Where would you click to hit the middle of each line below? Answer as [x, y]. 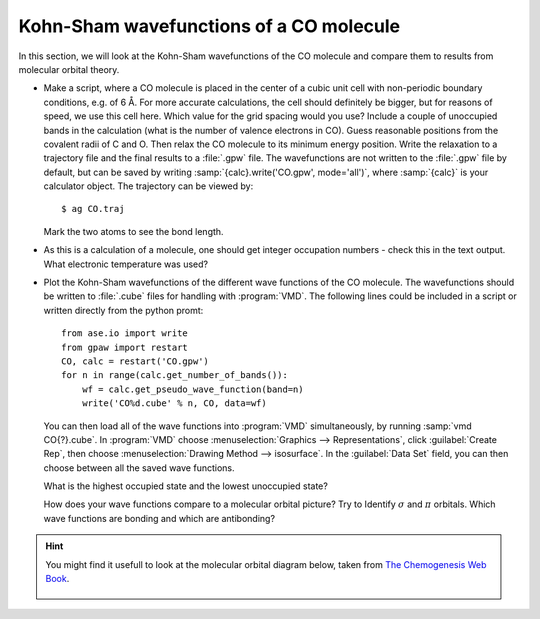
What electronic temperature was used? [126, 264]
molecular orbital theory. [69, 69]
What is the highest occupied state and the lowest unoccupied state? [186, 486]
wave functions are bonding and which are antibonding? [159, 518]
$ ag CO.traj [93, 209]
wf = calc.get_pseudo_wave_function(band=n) [192, 389]
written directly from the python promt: [123, 310]
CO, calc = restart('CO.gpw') [135, 361]
